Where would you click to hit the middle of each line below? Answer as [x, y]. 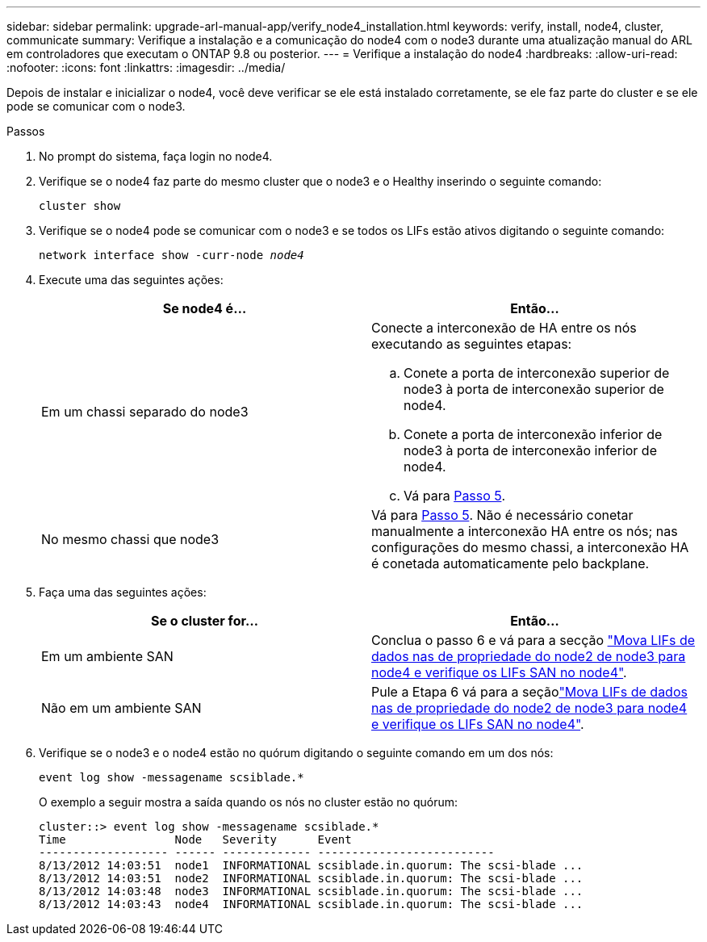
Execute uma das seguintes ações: [131, 280]
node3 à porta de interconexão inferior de [530, 450]
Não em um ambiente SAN [121, 708]
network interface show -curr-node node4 [172, 255]
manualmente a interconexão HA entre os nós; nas [525, 531]
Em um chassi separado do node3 [145, 412]
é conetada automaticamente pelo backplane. [510, 563]
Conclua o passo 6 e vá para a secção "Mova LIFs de [533, 640]
